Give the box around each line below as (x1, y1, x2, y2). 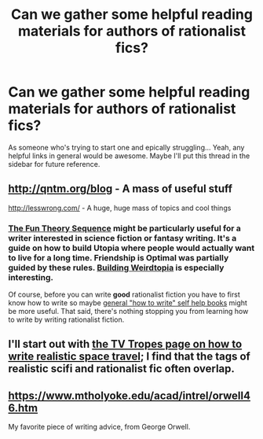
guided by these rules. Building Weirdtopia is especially (8, 262, 225, 273)
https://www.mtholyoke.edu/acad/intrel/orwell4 (8, 389, 251, 402)
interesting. (8, 271, 53, 282)
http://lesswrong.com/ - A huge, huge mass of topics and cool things (8, 203, 232, 212)
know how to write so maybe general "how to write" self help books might (8, 298, 247, 308)
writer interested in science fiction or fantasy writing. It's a (8, 232, 237, 243)
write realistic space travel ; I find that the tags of (8, 350, 251, 363)
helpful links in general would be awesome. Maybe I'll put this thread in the (8, 151, 250, 160)
